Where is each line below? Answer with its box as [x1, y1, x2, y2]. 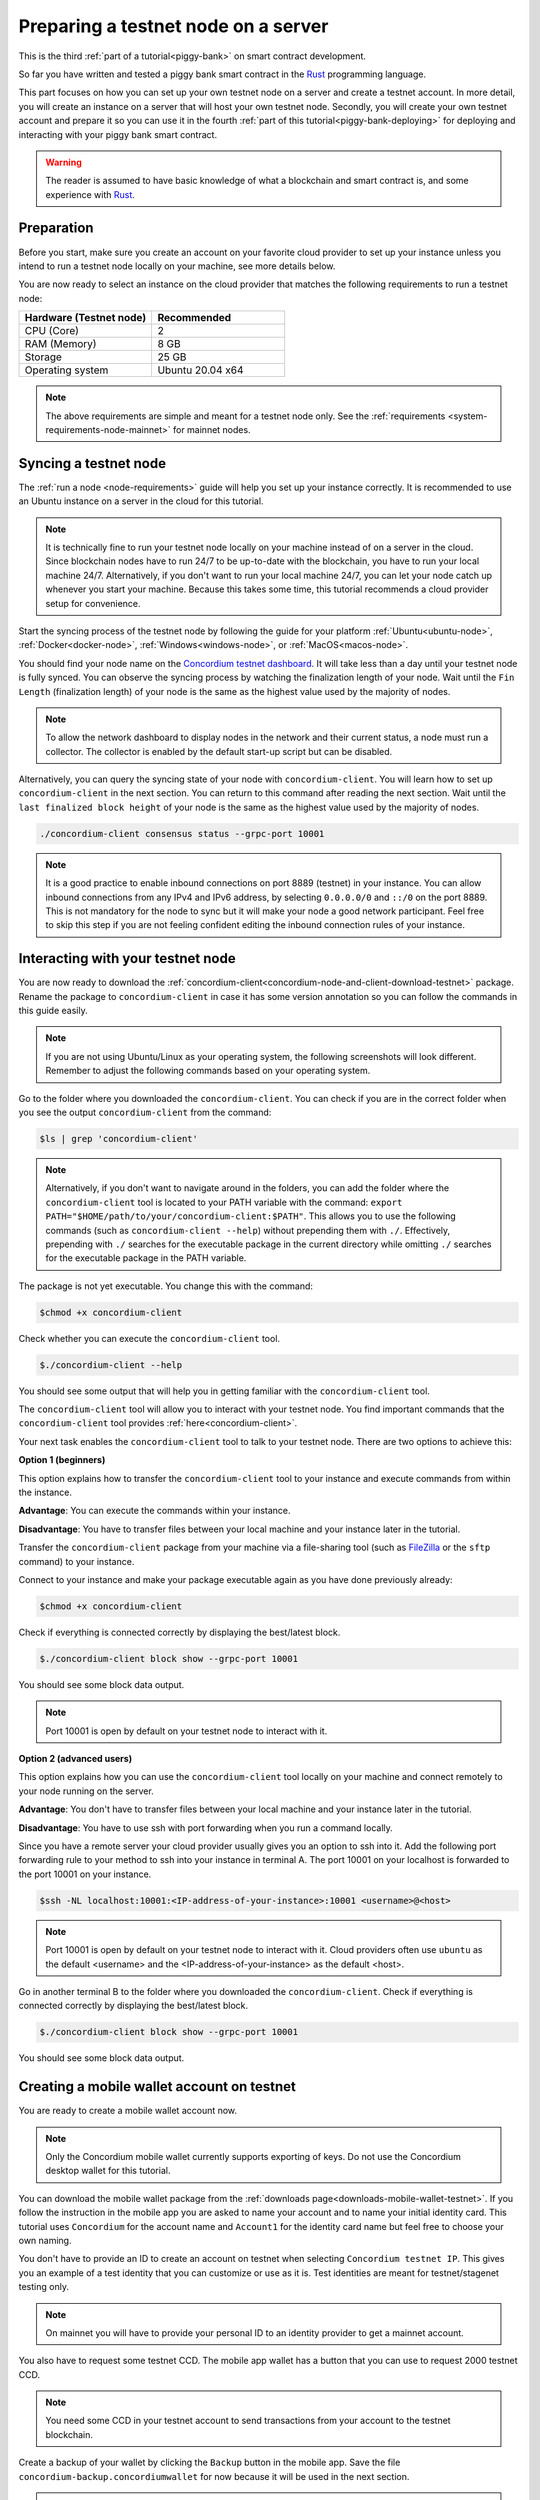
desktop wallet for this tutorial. [45, 2165, 171, 2177]
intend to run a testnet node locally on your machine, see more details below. [18, 260, 336, 272]
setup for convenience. [45, 597, 141, 609]
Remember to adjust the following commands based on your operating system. [45, 1065, 371, 1077]
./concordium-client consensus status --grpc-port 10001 [39, 828, 325, 839]
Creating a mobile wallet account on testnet [18, 2078, 297, 2095]
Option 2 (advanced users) [18, 1753, 133, 1765]
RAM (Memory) [24, 337, 97, 351]
